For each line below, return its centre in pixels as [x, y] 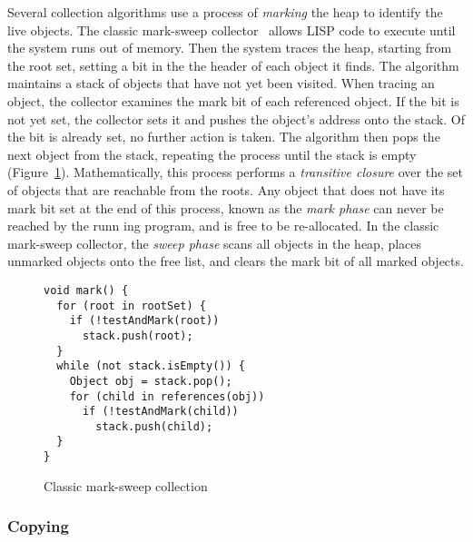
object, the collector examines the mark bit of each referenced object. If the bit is [233, 100]
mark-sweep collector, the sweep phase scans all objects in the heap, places [215, 243]
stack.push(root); [138, 335]
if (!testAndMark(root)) [144, 321]
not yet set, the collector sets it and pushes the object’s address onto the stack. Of [236, 118]
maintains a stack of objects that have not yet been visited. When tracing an [221, 83]
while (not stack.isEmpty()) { [151, 366]
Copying [38, 526]
